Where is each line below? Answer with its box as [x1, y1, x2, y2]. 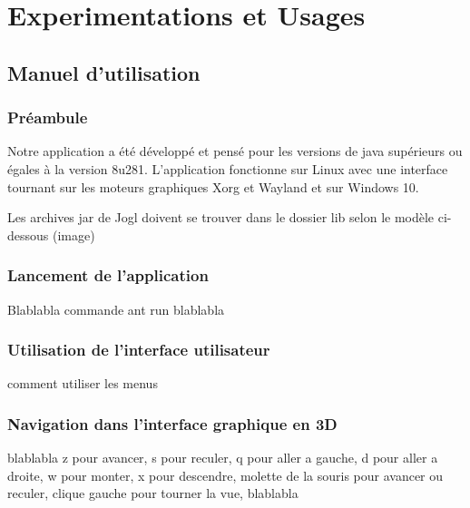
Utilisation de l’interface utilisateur [7, 338, 270, 361]
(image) [52, 225, 95, 244]
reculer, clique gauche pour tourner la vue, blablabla [7, 484, 299, 503]
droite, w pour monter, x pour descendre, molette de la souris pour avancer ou [7, 465, 444, 484]
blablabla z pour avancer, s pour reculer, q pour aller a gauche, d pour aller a [7, 448, 438, 467]
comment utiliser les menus [7, 374, 158, 393]
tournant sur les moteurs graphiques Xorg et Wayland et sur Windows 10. [7, 177, 419, 196]
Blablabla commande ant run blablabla [7, 299, 225, 318]
